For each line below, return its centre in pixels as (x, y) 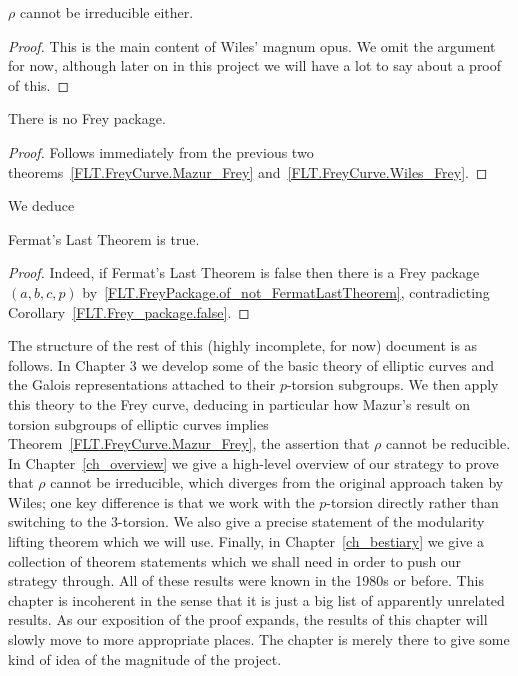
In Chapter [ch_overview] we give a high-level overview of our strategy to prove (253, 462)
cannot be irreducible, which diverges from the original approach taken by (277, 482)
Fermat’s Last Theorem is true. (104, 238)
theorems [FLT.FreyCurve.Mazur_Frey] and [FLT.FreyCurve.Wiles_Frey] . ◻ (248, 171)
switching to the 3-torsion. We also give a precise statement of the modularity (246, 521)
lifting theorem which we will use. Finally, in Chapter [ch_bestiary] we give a (246, 541)
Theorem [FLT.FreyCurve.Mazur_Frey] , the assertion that (189, 443)
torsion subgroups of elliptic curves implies (138, 423)
